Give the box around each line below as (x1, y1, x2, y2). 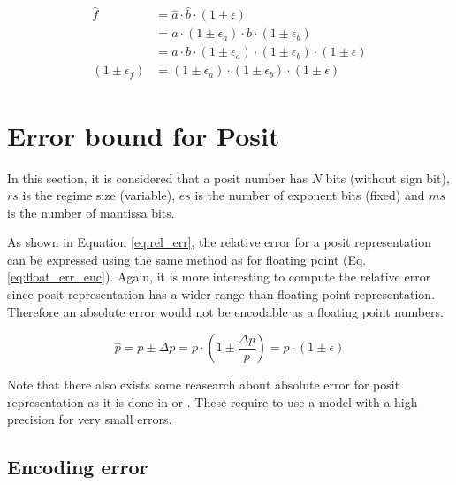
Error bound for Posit (7, 117, 280, 153)
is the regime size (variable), (22, 186, 176, 204)
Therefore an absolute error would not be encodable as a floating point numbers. (7, 302, 444, 320)
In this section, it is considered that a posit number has (7, 168, 308, 187)
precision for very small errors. (7, 410, 172, 428)
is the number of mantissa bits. (7, 203, 175, 221)
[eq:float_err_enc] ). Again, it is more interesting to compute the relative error (7, 267, 431, 286)
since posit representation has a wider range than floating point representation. (7, 285, 436, 304)
